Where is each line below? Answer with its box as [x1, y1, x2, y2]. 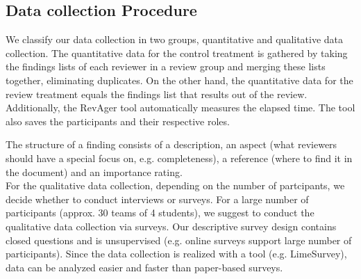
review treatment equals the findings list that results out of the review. [6, 86, 308, 101]
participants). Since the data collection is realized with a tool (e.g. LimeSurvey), [6, 246, 347, 261]
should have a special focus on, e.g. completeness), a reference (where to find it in [6, 150, 353, 165]
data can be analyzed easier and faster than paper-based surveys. [6, 260, 283, 274]
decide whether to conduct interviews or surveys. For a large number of [6, 191, 309, 206]
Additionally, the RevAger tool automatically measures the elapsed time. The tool [6, 100, 355, 115]
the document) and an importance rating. [6, 164, 183, 179]
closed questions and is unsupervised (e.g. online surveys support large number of [6, 232, 352, 247]
